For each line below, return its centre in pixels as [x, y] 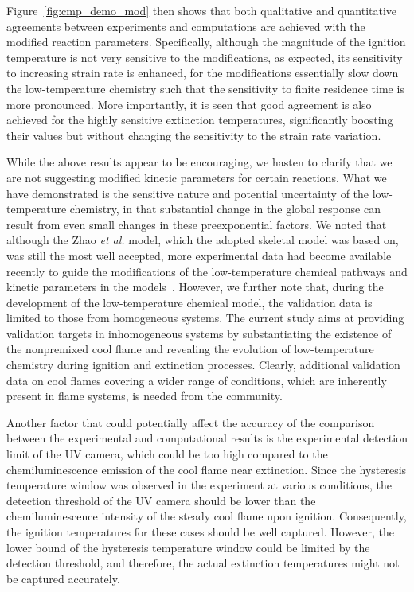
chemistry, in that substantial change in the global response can [225, 209]
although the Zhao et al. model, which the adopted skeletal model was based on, [203, 240]
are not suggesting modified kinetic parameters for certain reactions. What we [197, 177]
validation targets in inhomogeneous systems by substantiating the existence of [199, 333]
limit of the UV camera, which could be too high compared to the [167, 454]
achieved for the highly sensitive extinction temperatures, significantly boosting [200, 120]
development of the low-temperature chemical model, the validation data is [189, 302]
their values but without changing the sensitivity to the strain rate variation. [194, 135]
